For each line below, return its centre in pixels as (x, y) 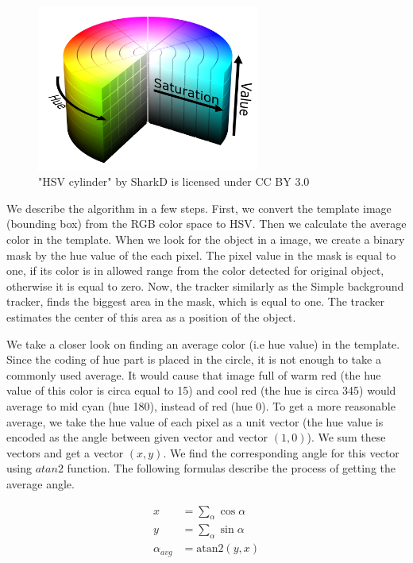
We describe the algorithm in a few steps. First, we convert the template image (199, 208)
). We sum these (346, 437)
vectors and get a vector (65, 452)
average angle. (41, 483)
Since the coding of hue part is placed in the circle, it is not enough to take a (194, 359)
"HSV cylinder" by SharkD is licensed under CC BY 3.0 (174, 181)
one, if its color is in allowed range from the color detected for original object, (195, 270)
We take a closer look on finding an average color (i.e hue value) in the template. (203, 343)
